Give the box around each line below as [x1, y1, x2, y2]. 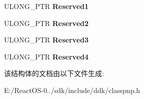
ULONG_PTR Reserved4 [4, 51, 89, 61]
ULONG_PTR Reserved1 [4, 1, 89, 11]
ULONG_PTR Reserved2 [4, 17, 89, 28]
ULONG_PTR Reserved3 [4, 34, 89, 45]
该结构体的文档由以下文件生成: [4, 68, 104, 78]
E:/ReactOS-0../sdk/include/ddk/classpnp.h [4, 84, 140, 95]
